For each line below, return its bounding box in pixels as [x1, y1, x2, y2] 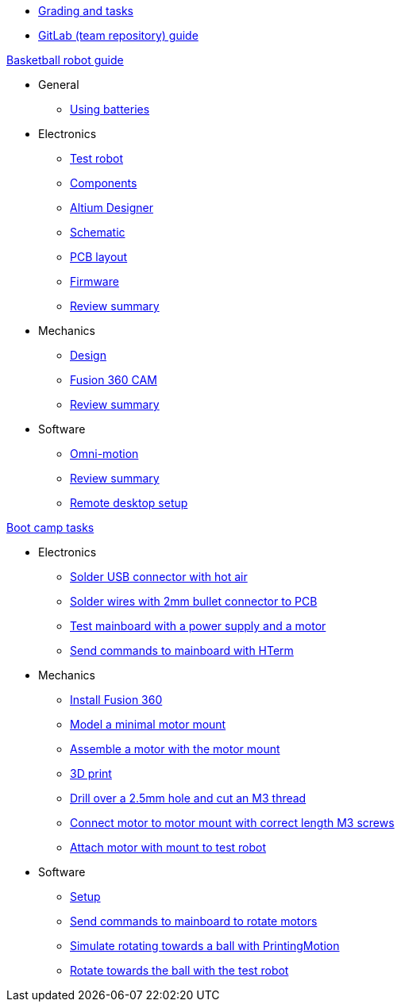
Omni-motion [70, 447, 139, 460]
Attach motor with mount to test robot [70, 841, 267, 854]
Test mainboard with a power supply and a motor [70, 619, 326, 633]
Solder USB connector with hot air [70, 570, 248, 583]
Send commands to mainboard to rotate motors [70, 914, 318, 928]
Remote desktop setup [70, 496, 188, 510]
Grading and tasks [38, 4, 133, 17]
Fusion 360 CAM [70, 373, 157, 387]
